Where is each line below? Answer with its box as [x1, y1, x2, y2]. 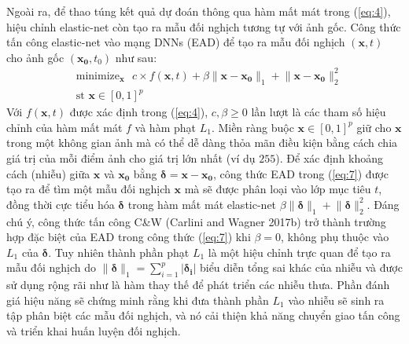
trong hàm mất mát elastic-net [127, 196, 277, 212]
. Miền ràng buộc [211, 119, 294, 135]
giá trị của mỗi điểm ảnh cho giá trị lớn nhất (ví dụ [6, 150, 256, 167]
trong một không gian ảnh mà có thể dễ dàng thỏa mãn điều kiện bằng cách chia [6, 134, 398, 151]
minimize [76, 70, 120, 82]
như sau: [115, 49, 157, 65]
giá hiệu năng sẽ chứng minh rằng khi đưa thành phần [6, 291, 269, 308]
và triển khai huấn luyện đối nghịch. [6, 322, 181, 339]
